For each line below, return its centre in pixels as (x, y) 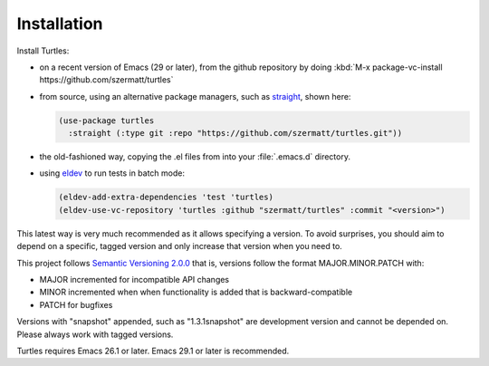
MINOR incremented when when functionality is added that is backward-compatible (196, 292)
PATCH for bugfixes (76, 304)
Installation (60, 24)
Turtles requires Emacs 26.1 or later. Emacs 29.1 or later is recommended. (153, 351)
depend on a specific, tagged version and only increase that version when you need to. (180, 246)
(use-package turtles (106, 120)
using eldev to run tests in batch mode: (112, 173)
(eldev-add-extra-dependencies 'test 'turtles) (166, 197)
